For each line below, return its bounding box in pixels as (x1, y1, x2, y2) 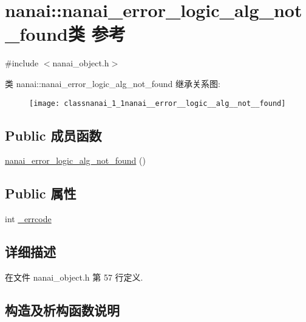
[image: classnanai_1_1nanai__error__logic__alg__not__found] (29, 99, 286, 108)
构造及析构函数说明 (5, 300, 120, 319)
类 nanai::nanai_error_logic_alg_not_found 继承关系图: (5, 77, 220, 89)
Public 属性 (5, 184, 76, 203)
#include (5, 57, 39, 69)
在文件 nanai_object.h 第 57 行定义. (5, 270, 143, 283)
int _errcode (5, 212, 52, 225)
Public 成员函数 (5, 125, 102, 144)
